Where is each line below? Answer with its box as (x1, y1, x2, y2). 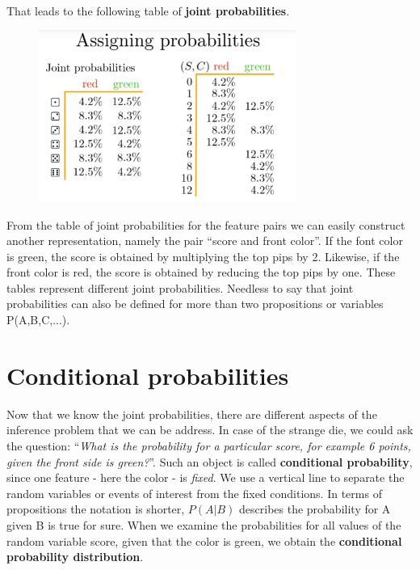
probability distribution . (6, 548, 144, 565)
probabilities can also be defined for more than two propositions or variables (6, 295, 384, 312)
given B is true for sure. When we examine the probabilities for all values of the (6, 516, 401, 533)
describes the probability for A (239, 500, 391, 517)
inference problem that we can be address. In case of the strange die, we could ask (6, 421, 414, 438)
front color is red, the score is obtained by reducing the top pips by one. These (6, 264, 396, 281)
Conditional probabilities (6, 358, 289, 391)
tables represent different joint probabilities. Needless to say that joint (6, 279, 354, 296)
